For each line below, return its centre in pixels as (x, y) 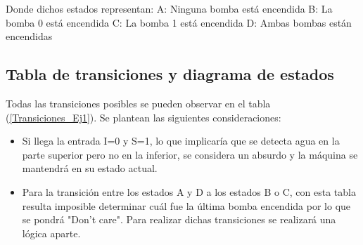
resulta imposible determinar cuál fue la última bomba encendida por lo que (186, 205)
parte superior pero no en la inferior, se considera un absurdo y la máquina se (190, 154)
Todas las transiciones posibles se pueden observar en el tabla (138, 103)
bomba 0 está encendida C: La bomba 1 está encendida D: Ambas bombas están (179, 22)
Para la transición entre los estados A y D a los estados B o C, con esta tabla (189, 191)
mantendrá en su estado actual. (90, 168)
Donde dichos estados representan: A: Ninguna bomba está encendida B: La (169, 8)
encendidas (29, 36)
